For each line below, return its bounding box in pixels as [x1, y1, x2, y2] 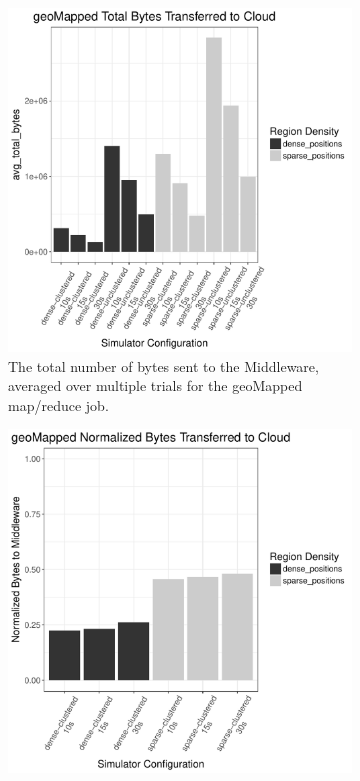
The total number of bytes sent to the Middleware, [8, 355, 319, 376]
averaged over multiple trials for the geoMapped [8, 375, 303, 396]
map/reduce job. [8, 394, 109, 415]
